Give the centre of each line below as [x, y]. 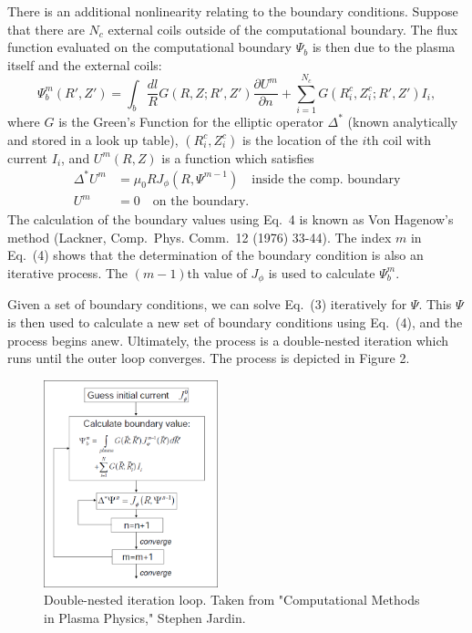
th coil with [399, 139]
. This [435, 304]
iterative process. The [68, 272]
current [28, 157]
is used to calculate [322, 272]
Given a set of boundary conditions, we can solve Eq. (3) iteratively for [207, 304]
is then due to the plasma [384, 47]
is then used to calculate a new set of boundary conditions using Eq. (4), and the [235, 322]
